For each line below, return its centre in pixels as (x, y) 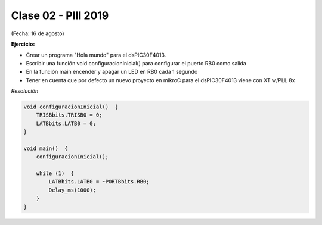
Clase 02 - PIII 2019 (60, 15)
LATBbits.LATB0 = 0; (66, 123)
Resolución (25, 91)
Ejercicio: (23, 44)
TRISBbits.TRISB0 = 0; (69, 115)
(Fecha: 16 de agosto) (38, 33)
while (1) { (55, 174)
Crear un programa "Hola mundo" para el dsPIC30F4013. (96, 55)
